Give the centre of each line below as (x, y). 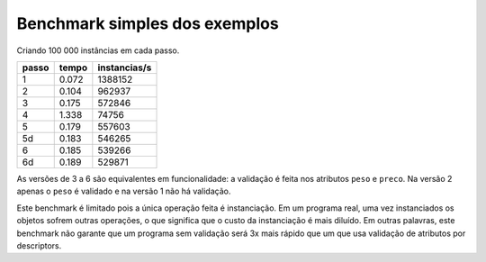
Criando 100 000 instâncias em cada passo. (98, 50)
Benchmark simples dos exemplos (148, 23)
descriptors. (39, 245)
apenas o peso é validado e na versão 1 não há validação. (124, 191)
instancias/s (125, 68)
